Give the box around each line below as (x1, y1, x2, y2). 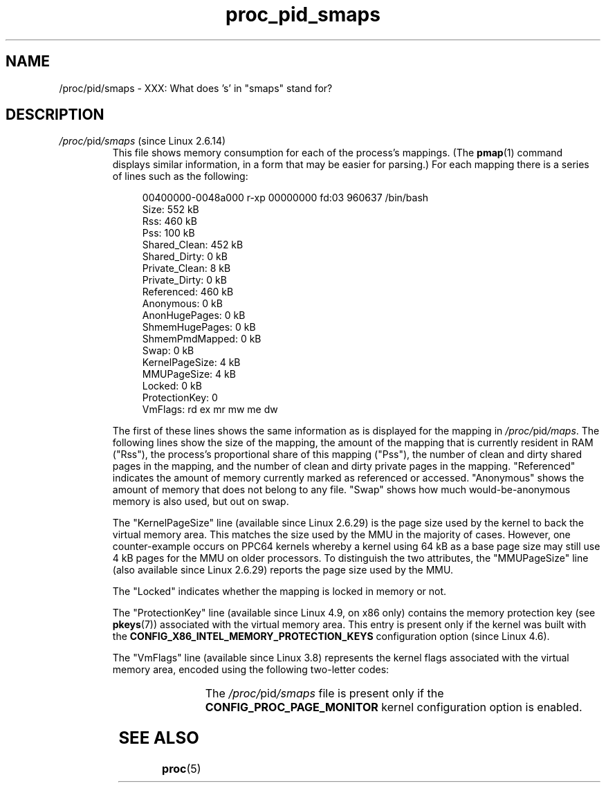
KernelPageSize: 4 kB (142, 356, 241, 369)
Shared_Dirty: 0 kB (142, 250, 228, 263)
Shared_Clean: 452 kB (142, 239, 244, 251)
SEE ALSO (118, 728, 199, 749)
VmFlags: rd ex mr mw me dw (142, 403, 278, 416)
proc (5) (162, 762, 201, 776)
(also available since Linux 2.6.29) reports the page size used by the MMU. (112, 564, 453, 576)
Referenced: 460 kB (142, 286, 234, 298)
